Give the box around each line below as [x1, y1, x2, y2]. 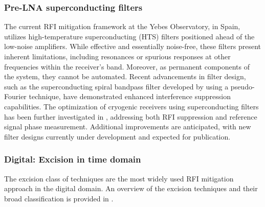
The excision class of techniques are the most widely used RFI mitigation [4, 173, 234, 183]
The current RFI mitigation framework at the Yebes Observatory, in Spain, [4, 21, 240, 32]
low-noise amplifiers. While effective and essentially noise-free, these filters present [4, 41, 261, 52]
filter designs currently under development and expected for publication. [4, 131, 231, 142]
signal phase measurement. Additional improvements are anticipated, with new [4, 121, 251, 132]
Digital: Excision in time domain [4, 153, 141, 166]
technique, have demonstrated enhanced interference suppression [29, 91, 231, 102]
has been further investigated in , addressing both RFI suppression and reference [4, 111, 257, 122]
